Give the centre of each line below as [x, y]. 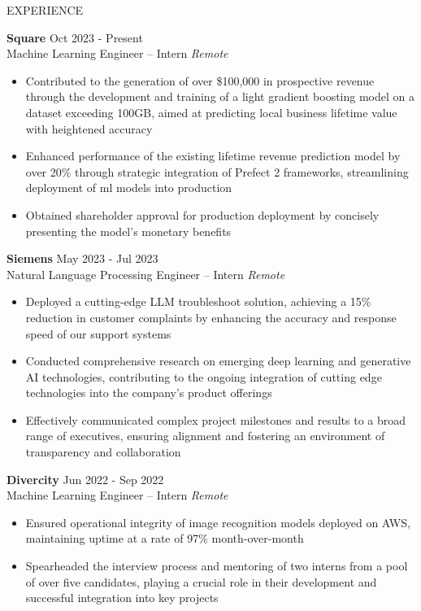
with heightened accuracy [89, 128]
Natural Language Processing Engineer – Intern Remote [146, 274]
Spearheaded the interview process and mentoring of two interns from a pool [217, 566]
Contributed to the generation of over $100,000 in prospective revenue [200, 80]
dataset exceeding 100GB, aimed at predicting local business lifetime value [211, 112]
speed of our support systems [98, 333]
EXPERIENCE [45, 10]
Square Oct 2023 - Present [75, 37]
